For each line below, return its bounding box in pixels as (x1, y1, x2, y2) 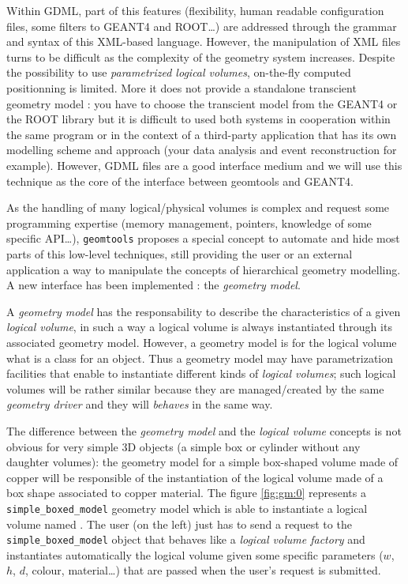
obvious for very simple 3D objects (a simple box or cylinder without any (6, 438, 361, 454)
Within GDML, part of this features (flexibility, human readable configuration (6, 2, 384, 18)
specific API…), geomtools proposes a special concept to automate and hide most (6, 230, 400, 247)
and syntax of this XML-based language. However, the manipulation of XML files (6, 33, 401, 50)
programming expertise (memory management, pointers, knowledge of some (6, 214, 372, 231)
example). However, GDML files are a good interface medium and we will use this (6, 156, 402, 173)
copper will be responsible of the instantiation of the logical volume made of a (6, 469, 384, 485)
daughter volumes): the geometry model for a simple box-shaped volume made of (6, 454, 399, 470)
